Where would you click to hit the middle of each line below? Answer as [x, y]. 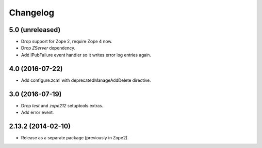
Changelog [32, 13]
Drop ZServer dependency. [48, 48]
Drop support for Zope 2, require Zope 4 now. [67, 42]
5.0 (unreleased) [35, 30]
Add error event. [38, 112]
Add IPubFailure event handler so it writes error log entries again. [86, 55]
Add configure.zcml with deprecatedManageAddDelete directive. [86, 80]
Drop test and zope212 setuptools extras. [62, 105]
